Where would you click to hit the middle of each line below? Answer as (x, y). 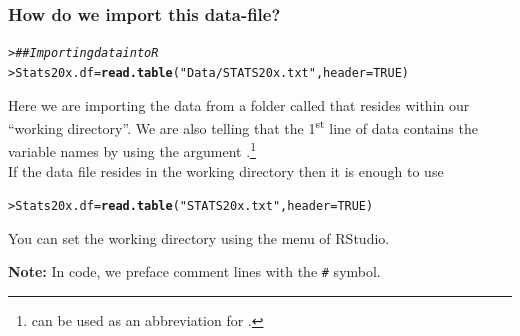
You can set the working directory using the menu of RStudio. (199, 237)
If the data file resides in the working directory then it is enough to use (226, 170)
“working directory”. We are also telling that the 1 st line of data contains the (243, 126)
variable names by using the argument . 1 (132, 150)
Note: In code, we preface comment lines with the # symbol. (194, 271)
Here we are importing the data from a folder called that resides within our (239, 104)
